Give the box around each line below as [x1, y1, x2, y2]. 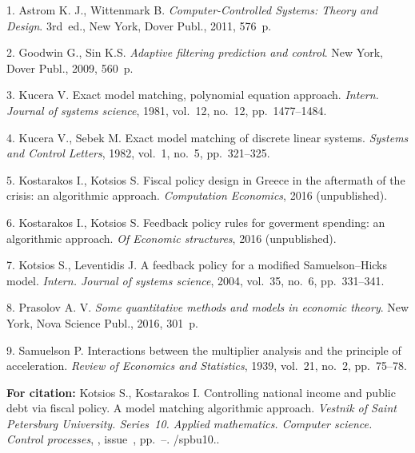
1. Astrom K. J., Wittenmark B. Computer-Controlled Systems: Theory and [6, 2, 378, 18]
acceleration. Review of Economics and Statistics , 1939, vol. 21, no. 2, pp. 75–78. [6, 357, 407, 374]
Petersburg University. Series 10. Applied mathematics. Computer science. [6, 415, 373, 431]
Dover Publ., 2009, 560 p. [6, 59, 134, 76]
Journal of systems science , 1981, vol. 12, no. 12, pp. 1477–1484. [6, 101, 327, 118]
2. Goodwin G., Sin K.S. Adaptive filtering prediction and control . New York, [6, 44, 383, 61]
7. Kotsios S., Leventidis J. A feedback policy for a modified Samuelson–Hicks [6, 256, 388, 273]
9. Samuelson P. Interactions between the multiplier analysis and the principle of [6, 341, 401, 358]
